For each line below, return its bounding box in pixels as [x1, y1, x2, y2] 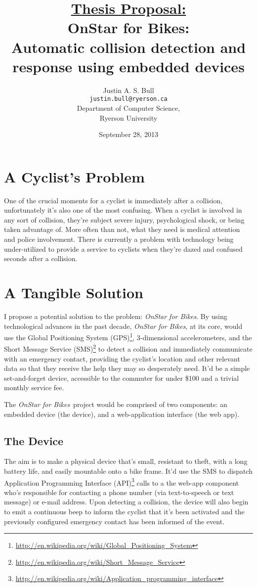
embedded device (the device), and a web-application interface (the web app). [4, 408, 240, 419]
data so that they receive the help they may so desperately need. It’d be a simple [4, 363, 250, 373]
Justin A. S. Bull [103, 85, 154, 95]
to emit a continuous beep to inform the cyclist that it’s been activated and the [4, 506, 245, 517]
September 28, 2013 [99, 129, 158, 139]
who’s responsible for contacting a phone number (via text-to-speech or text [4, 487, 234, 497]
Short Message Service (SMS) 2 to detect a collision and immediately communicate [4, 342, 253, 354]
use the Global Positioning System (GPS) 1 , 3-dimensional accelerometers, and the [4, 331, 252, 342]
